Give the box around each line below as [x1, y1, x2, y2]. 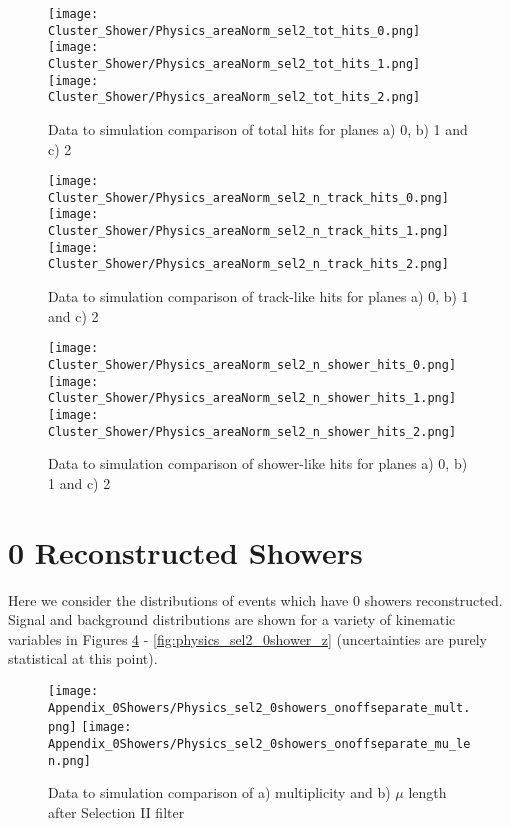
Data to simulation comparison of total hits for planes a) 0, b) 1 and [48, 118, 468, 139]
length [408, 782, 447, 803]
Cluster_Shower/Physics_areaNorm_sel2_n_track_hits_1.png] [48, 224, 449, 239]
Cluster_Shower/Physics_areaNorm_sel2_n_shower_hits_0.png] [48, 357, 457, 372]
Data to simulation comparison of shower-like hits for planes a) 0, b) [48, 453, 468, 474]
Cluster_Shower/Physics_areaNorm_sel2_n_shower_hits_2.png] [48, 424, 457, 439]
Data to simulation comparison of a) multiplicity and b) [48, 782, 391, 803]
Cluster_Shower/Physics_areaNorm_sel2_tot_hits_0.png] [48, 23, 421, 38]
